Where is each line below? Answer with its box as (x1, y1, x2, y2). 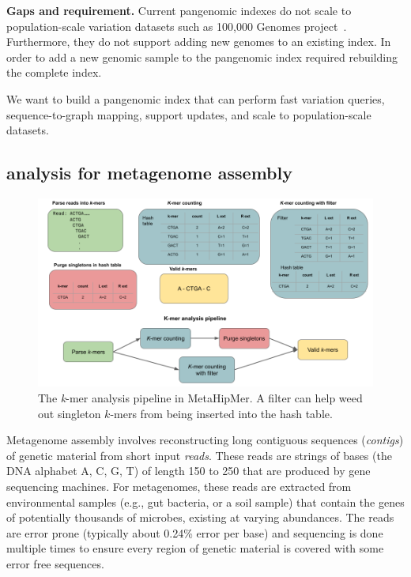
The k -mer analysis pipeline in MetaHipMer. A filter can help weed (38, 390, 363, 406)
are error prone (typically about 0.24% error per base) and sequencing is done (6, 524, 383, 541)
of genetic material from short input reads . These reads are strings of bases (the (6, 447, 392, 463)
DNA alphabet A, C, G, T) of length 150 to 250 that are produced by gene (6, 462, 371, 479)
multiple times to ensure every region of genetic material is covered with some (6, 540, 384, 556)
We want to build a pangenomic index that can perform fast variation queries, (6, 90, 385, 107)
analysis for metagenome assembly (6, 160, 292, 185)
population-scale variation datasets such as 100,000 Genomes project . (6, 17, 347, 34)
